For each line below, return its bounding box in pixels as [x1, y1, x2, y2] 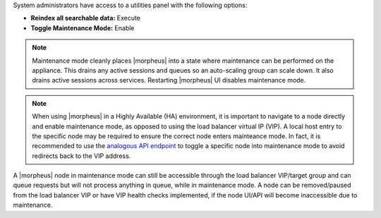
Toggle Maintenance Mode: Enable [30, 23, 135, 32]
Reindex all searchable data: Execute [30, 14, 141, 23]
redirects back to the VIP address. [32, 152, 131, 160]
